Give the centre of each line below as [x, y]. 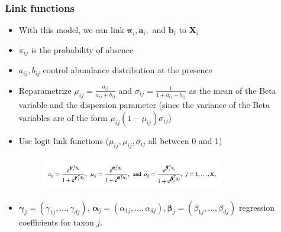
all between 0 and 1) [185, 140]
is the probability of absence [82, 49]
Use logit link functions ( [64, 140]
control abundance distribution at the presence [127, 70]
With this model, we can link [71, 30]
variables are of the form [63, 117]
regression [257, 207]
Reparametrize [45, 90]
